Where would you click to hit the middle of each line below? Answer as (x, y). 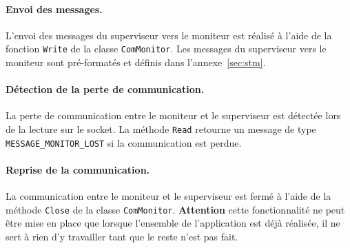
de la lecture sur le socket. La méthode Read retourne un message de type (161, 129)
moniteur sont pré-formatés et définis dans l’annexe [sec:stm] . (136, 62)
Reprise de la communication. (78, 169)
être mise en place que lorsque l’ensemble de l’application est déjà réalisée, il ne (173, 223)
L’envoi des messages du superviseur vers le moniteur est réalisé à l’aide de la (169, 35)
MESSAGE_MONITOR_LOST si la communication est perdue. (124, 142)
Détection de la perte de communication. (105, 89)
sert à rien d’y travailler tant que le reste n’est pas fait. (122, 236)
